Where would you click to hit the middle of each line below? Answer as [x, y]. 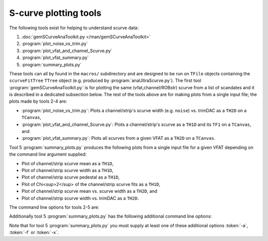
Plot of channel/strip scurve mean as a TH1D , [67, 163]
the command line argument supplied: [48, 154]
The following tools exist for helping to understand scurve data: [74, 28]
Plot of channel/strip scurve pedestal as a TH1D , [71, 177]
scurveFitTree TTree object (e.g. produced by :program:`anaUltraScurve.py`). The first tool [105, 81]
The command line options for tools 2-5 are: [54, 207]
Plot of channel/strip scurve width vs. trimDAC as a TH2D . [80, 198]
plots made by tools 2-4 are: [38, 101]
